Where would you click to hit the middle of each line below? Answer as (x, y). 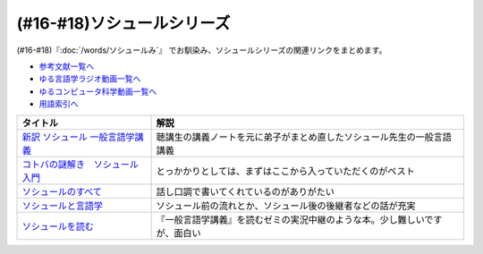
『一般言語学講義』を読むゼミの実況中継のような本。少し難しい (290, 219)
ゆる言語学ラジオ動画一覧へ (90, 79)
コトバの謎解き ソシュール (80, 164)
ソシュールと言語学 (62, 206)
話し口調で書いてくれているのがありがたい (246, 191)
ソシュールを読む (58, 226)
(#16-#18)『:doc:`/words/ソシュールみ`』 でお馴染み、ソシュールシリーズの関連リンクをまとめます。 (202, 50)
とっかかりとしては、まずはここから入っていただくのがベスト (285, 171)
